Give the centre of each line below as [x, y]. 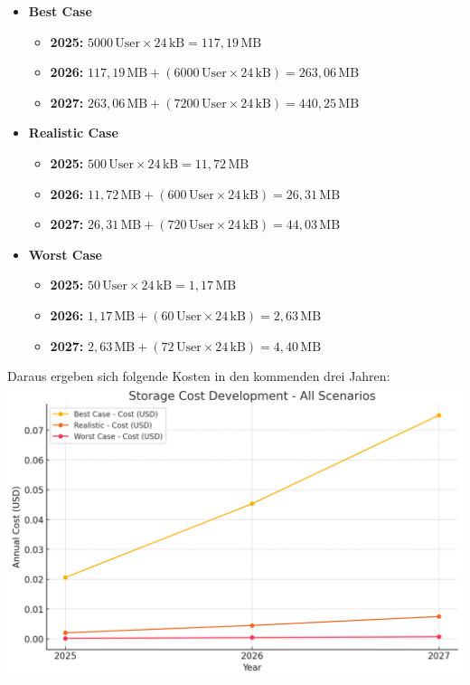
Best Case [60, 11]
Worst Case [65, 254]
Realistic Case [73, 133]
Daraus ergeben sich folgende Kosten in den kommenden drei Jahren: [199, 376]
